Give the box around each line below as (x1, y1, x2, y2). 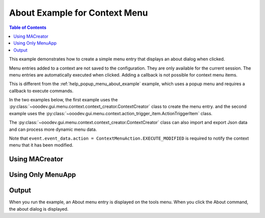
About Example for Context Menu (9, 7, 148, 18)
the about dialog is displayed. (9, 206, 69, 212)
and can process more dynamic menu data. (9, 126, 97, 132)
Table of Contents (9, 24, 47, 30)
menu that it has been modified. (9, 142, 74, 148)
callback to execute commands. (9, 88, 74, 94)
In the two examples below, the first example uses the (9, 97, 118, 103)
